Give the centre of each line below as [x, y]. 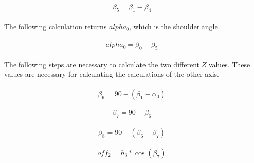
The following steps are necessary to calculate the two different [102, 64]
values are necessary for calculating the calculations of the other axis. [112, 74]
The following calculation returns [56, 26]
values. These [229, 64]
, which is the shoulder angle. [174, 26]
